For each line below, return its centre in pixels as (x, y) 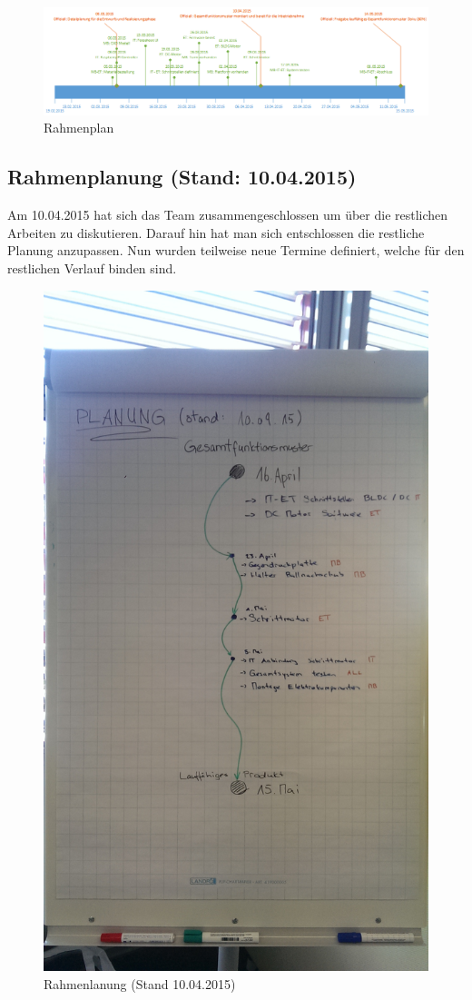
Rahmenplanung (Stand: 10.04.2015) (182, 177)
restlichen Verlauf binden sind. (92, 268)
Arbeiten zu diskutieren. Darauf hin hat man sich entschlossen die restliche (216, 232)
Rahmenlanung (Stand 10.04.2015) (140, 984)
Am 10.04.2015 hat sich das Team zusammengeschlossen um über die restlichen (228, 215)
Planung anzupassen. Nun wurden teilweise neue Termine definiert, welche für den (236, 250)
